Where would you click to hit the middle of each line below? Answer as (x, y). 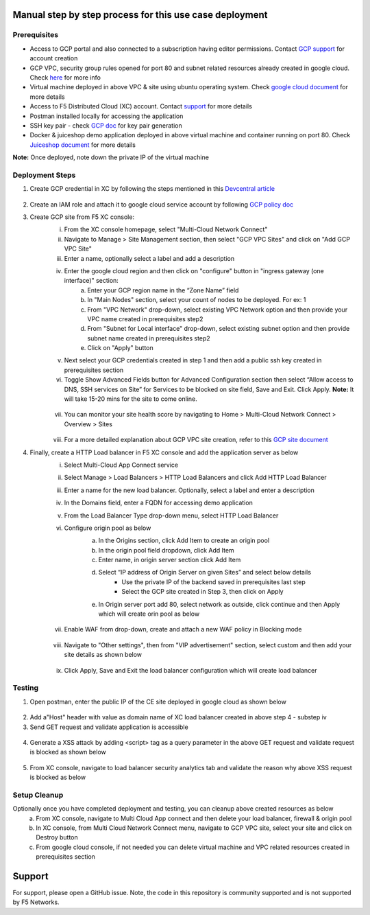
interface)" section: (91, 281)
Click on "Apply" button (120, 348)
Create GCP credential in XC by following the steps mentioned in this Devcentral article (152, 189)
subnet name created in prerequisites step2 (149, 338)
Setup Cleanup (38, 795)
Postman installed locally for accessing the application (107, 116)
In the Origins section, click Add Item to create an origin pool (184, 541)
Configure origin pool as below (108, 528)
